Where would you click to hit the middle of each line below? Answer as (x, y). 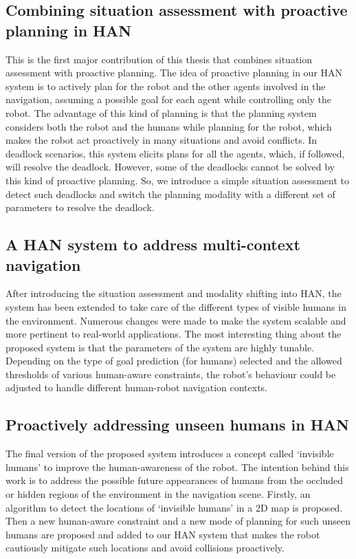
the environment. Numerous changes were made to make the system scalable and (176, 320)
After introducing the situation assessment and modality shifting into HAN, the (174, 293)
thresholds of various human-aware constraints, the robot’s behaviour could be (171, 374)
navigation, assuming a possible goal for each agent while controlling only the (169, 99)
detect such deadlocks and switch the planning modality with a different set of (170, 194)
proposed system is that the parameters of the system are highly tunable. (160, 347)
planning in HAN (69, 30)
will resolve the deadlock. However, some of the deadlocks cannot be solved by (170, 167)
